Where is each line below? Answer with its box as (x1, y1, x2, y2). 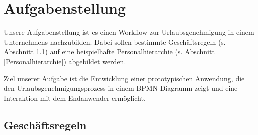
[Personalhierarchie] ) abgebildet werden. (4, 56, 126, 66)
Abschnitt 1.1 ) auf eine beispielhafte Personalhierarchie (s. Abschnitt (4, 46, 215, 57)
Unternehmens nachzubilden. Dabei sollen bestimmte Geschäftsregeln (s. (4, 36, 226, 47)
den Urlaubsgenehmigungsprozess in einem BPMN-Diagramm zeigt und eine (4, 83, 238, 93)
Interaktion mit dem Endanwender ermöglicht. (4, 92, 146, 103)
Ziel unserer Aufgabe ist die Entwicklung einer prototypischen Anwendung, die (4, 73, 245, 83)
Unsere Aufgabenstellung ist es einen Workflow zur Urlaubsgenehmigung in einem (4, 27, 254, 37)
